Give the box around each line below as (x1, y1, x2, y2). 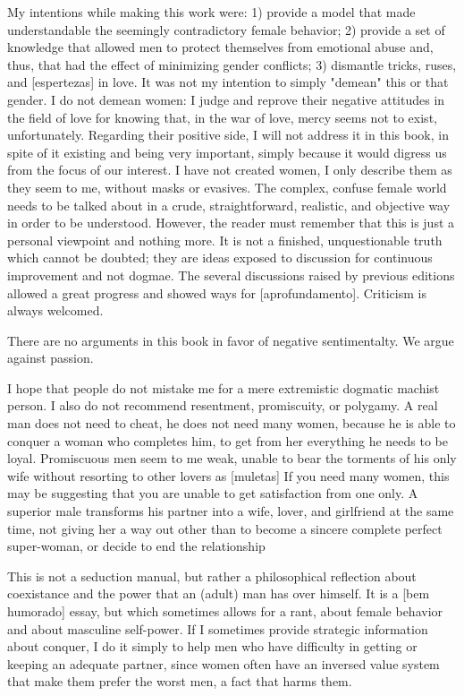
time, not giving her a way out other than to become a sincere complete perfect (7, 519, 443, 537)
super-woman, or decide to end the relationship (7, 537, 266, 555)
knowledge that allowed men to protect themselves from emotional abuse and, (7, 38, 434, 56)
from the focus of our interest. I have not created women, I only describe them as (7, 160, 452, 179)
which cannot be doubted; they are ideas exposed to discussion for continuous (7, 248, 433, 267)
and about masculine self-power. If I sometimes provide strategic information (7, 619, 428, 638)
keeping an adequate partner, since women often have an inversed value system (7, 654, 440, 673)
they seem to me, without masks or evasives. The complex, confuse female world (7, 177, 447, 196)
